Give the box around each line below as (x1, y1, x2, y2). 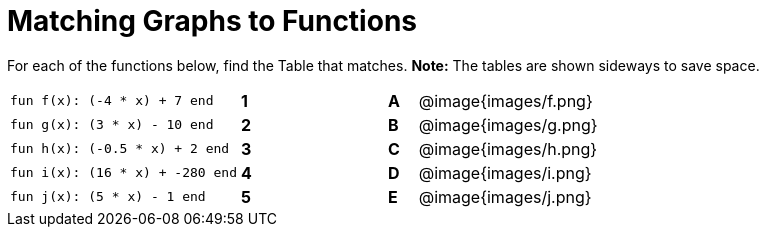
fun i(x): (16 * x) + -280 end (10, 165, 237, 181)
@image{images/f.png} (418, 90, 593, 111)
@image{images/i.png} (418, 162, 592, 183)
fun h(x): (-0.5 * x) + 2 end (10, 141, 230, 157)
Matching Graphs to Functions (7, 4, 417, 38)
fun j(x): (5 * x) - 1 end (10, 189, 206, 205)
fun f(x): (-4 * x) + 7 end (10, 93, 214, 109)
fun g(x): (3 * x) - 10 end (10, 117, 214, 133)
